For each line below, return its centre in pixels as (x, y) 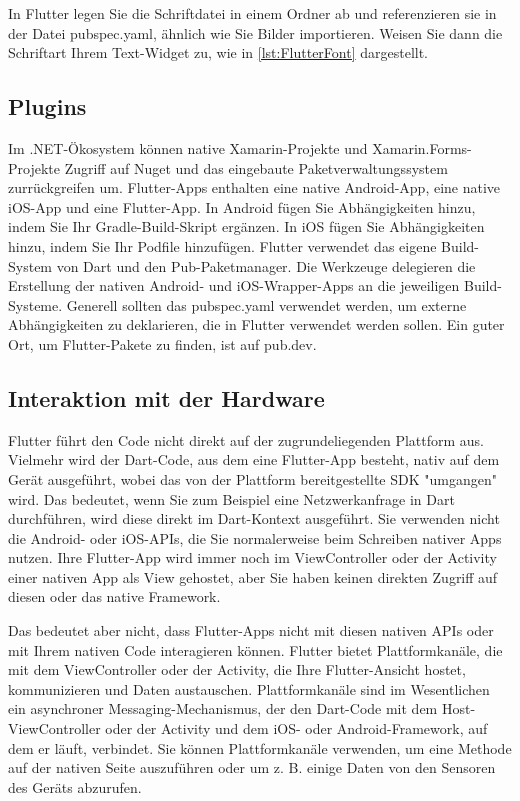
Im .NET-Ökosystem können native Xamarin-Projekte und (188, 147)
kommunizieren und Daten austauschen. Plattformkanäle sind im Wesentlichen (249, 688)
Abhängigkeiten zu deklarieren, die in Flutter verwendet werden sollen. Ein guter (256, 324)
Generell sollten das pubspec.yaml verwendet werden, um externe (266, 304)
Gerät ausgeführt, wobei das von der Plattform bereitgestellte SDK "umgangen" (252, 478)
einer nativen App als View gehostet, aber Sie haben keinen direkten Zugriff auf (253, 576)
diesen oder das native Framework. (114, 596)
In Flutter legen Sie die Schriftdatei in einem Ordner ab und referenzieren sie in (252, 13)
